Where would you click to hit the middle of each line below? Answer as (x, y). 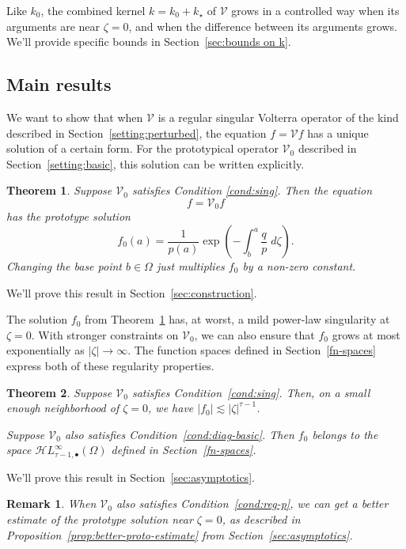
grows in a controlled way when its (315, 10)
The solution (37, 319)
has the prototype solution (68, 216)
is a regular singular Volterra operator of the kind (278, 117)
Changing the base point (64, 266)
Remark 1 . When (51, 504)
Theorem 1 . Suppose (59, 190)
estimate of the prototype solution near (100, 519)
